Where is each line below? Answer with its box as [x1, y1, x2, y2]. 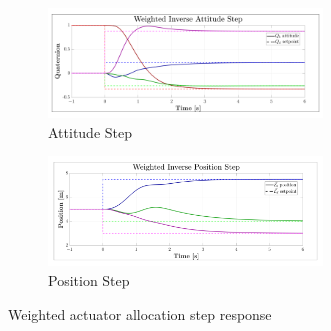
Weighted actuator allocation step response [8, 303, 272, 324]
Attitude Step [48, 121, 133, 142]
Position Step [48, 269, 130, 290]
